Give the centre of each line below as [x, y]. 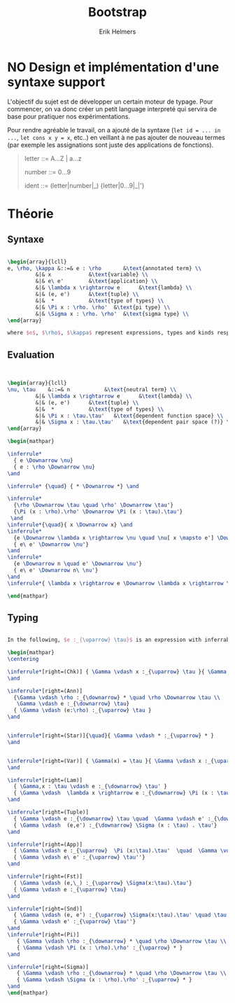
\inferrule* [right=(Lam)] [45, 780]
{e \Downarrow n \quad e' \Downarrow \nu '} [78, 564]
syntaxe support [56, 82]
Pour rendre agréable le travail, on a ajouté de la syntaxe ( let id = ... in [114, 129]
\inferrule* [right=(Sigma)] [48, 967]
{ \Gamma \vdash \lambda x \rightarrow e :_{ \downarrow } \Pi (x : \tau [122, 793]
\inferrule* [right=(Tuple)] [48, 813]
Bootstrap [117, 12]
